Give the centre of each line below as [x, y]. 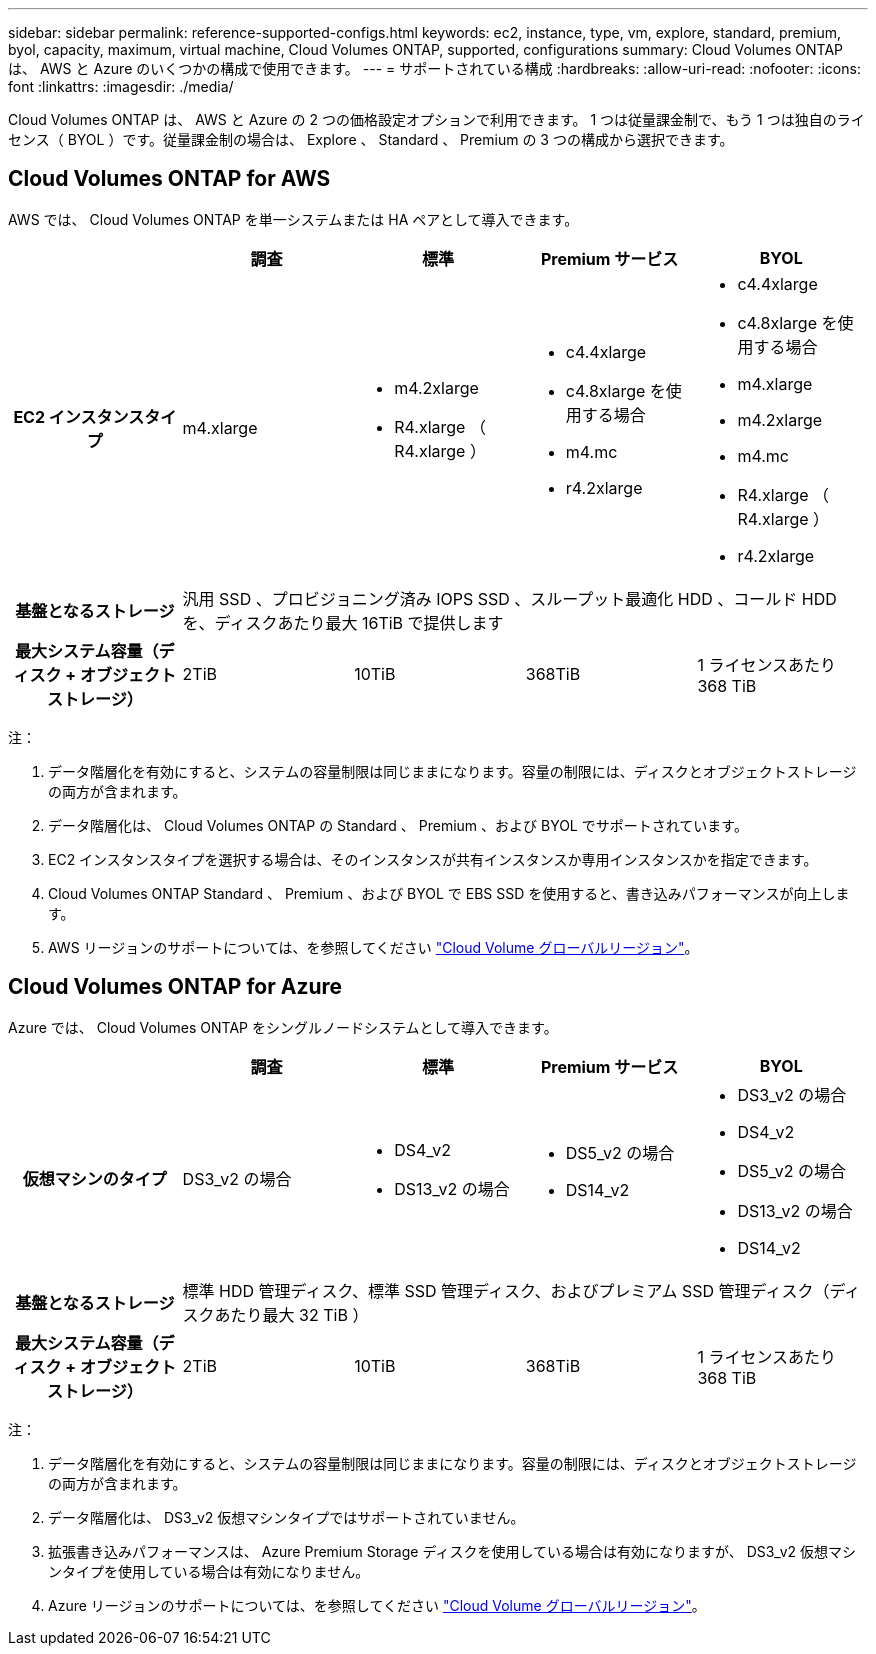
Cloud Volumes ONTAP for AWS [169, 179]
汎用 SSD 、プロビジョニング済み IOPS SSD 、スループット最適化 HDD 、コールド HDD [509, 598]
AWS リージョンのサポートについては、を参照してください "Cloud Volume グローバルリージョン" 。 [373, 947]
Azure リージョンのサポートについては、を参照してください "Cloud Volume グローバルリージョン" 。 [377, 1605]
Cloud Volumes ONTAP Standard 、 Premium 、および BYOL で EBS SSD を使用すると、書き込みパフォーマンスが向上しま [449, 893]
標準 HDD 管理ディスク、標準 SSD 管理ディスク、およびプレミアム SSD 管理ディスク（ [506, 1290]
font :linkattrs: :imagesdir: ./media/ [121, 86]
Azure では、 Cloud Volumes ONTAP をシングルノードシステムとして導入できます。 [283, 1027]
